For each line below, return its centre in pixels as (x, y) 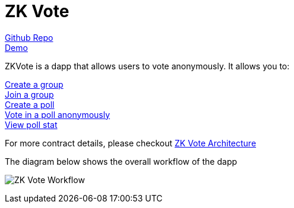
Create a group (34, 84)
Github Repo (29, 37)
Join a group (29, 94)
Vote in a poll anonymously (58, 114)
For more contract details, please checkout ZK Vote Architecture (131, 143)
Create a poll (30, 104)
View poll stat (31, 124)
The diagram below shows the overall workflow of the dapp (121, 161)
